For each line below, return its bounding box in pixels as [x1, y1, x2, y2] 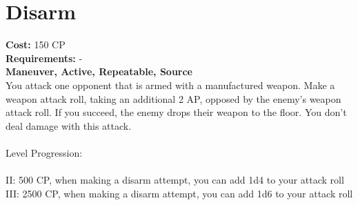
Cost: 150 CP [6, 37, 66, 52]
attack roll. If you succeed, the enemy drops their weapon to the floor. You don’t [6, 105, 347, 119]
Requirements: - [6, 50, 83, 65]
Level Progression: [6, 145, 83, 159]
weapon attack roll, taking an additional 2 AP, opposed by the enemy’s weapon [6, 91, 341, 106]
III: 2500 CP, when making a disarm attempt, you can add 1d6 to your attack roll [6, 186, 353, 200]
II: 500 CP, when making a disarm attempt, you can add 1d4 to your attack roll [6, 173, 344, 187]
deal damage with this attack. [6, 118, 132, 133]
